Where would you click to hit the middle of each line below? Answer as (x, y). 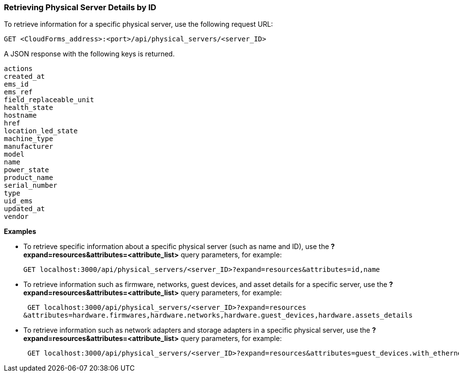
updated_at (25, 209)
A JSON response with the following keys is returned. (89, 54)
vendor (16, 217)
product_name (29, 178)
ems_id (16, 84)
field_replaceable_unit (49, 100)
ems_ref (18, 92)
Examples (20, 232)
